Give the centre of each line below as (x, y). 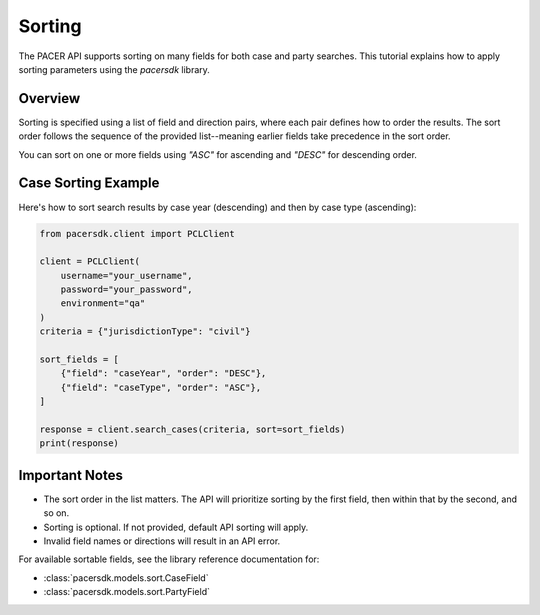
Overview (49, 98)
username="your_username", (127, 275)
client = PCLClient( (89, 261)
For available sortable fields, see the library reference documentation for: (169, 559)
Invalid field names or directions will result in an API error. (162, 541)
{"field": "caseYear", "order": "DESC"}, (163, 373)
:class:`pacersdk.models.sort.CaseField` (126, 577)
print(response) (79, 443)
